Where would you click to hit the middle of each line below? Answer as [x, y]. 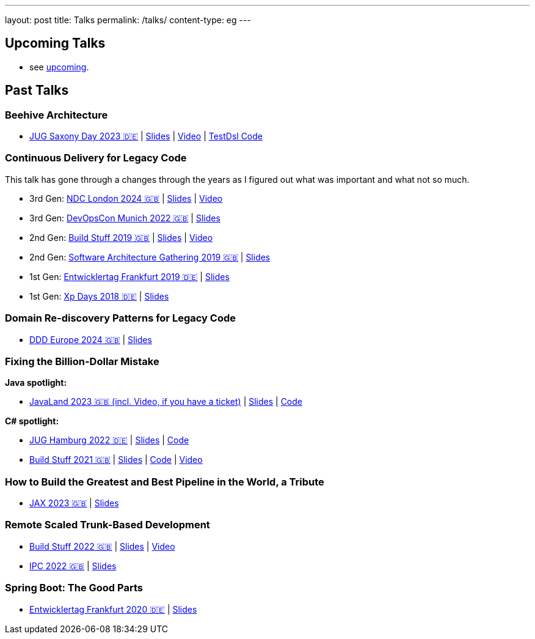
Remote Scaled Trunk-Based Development [107, 525]
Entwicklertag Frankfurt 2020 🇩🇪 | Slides [113, 609]
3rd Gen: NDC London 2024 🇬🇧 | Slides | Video [126, 198]
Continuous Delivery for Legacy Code [96, 158]
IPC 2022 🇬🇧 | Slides [73, 566]
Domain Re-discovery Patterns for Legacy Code [120, 318]
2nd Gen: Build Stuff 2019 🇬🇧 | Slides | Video [121, 237]
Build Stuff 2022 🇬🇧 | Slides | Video [102, 546]
